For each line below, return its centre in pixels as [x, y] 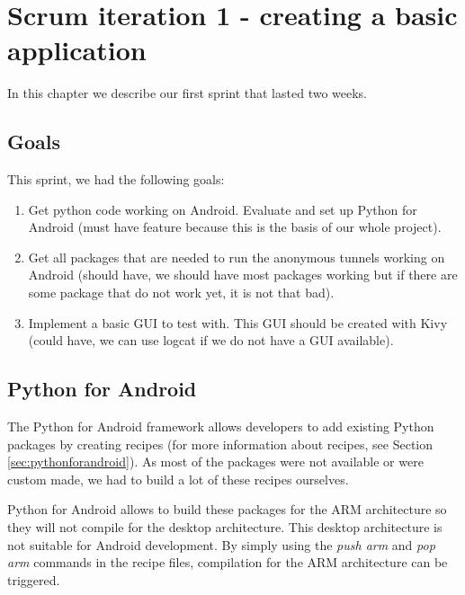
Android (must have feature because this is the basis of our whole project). [235, 227]
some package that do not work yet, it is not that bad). [181, 293]
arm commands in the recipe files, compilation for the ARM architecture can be [228, 562]
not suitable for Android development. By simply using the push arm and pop [221, 544]
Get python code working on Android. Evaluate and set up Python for [223, 209]
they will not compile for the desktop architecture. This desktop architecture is [225, 527]
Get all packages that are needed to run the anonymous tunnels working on [237, 257]
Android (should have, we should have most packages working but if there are [243, 275]
